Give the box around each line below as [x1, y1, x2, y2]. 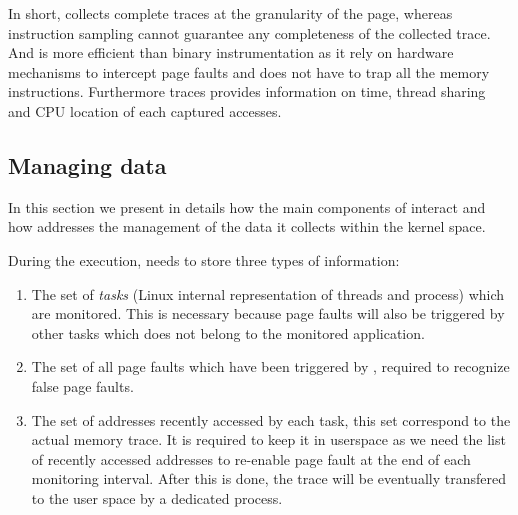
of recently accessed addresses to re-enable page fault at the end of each [31, 448, 471, 469]
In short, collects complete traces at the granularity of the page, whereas [8, 3, 453, 23]
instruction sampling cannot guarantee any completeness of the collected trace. [8, 22, 491, 43]
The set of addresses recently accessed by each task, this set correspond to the [31, 409, 511, 430]
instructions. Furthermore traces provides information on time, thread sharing [8, 81, 486, 102]
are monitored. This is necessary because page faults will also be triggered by [31, 303, 505, 324]
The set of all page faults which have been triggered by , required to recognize [31, 356, 510, 377]
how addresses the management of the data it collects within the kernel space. [8, 216, 486, 237]
